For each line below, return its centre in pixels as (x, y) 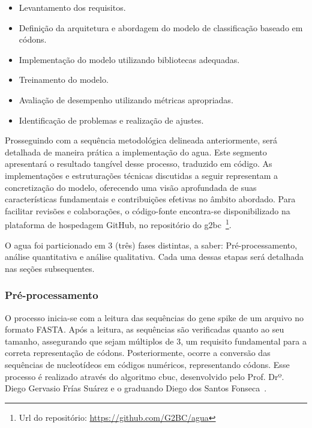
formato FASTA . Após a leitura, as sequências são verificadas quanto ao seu (145, 329)
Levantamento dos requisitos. (72, 7)
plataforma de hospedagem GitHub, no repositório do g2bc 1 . (118, 224)
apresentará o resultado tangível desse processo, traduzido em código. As (139, 164)
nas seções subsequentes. (50, 268)
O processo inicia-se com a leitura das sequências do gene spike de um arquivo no (154, 317)
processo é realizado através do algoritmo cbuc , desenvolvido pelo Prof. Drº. (145, 376)
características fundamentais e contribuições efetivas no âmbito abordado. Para (150, 199)
